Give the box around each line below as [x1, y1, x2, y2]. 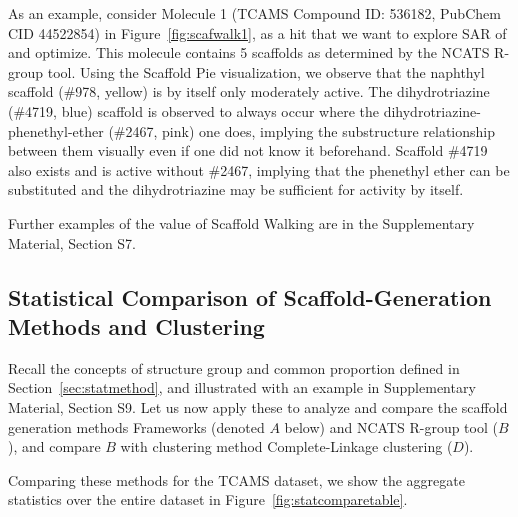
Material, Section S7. [8, 232, 137, 253]
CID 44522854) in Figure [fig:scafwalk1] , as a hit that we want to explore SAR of [8, 22, 507, 43]
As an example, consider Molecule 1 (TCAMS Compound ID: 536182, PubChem [8, 3, 501, 23]
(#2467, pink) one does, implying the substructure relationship [108, 120, 496, 141]
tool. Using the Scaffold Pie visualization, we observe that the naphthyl [47, 61, 485, 82]
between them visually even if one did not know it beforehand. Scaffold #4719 [8, 140, 488, 161]
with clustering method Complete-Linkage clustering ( [120, 436, 453, 457]
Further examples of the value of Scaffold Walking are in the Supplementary [8, 212, 475, 233]
